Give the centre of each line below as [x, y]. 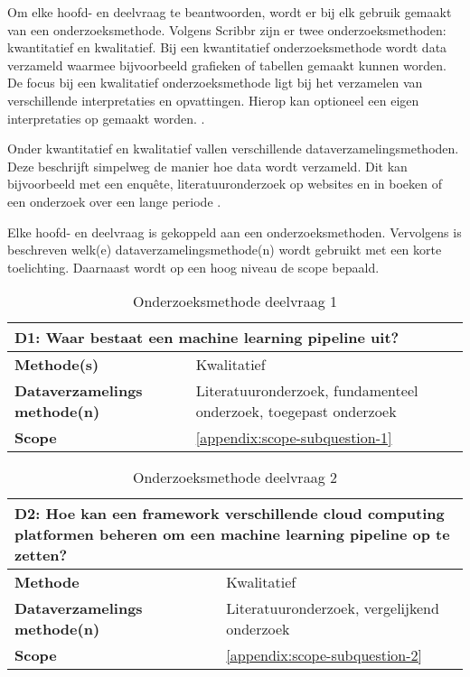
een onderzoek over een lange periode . [114, 201]
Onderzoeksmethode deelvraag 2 [235, 478]
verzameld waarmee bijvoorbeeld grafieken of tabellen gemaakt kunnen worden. [227, 65]
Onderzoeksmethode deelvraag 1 [235, 301]
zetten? [41, 555]
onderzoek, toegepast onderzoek [296, 412]
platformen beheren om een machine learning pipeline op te [232, 534]
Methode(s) [57, 365]
